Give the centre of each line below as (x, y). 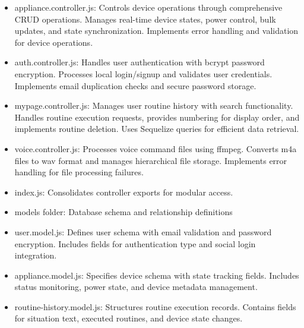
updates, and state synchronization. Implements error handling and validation (156, 31)
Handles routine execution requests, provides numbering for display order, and (157, 117)
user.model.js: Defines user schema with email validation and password (143, 231)
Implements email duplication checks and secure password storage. (135, 85)
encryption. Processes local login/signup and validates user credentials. (143, 73)
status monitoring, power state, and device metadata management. (136, 287)
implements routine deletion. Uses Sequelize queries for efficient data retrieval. (157, 129)
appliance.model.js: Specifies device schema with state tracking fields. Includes (157, 275)
